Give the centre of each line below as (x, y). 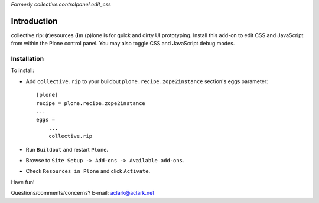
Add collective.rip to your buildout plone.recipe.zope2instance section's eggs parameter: (147, 81)
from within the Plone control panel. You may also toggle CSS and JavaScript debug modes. (123, 44)
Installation (27, 59)
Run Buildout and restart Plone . (67, 149)
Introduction (34, 21)
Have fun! (23, 182)
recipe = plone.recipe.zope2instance (91, 103)
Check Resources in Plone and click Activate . (88, 171)
